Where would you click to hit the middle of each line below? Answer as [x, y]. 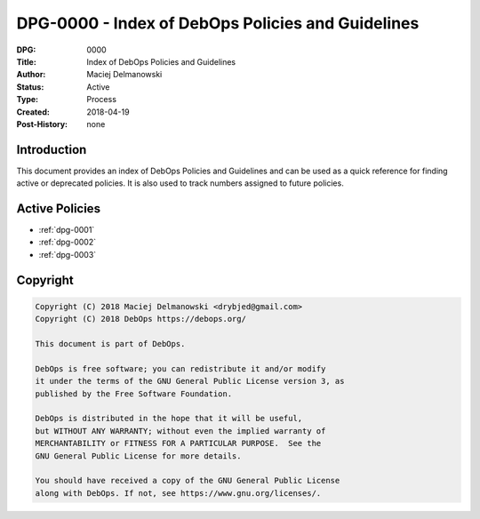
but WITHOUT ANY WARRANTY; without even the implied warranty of [180, 431]
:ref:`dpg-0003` [68, 254]
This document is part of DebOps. [110, 344]
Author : [31, 75]
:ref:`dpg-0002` [68, 242]
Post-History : [42, 124]
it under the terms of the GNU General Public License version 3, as [190, 381]
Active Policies [59, 208]
